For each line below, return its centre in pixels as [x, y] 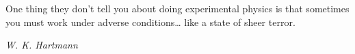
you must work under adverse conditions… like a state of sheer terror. [150, 22]
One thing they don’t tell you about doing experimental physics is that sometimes [177, 8]
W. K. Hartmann [42, 45]
